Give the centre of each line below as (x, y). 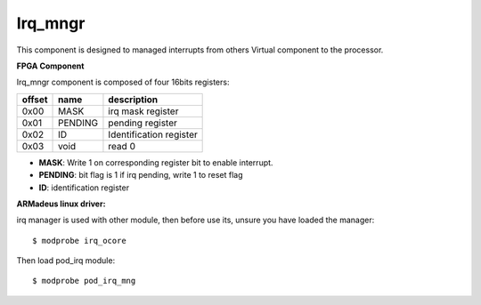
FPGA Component (50, 66)
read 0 (122, 146)
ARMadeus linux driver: (61, 204)
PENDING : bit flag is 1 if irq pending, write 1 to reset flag (141, 175)
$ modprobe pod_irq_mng (84, 281)
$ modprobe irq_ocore (79, 241)
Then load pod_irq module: (66, 261)
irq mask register (143, 111)
